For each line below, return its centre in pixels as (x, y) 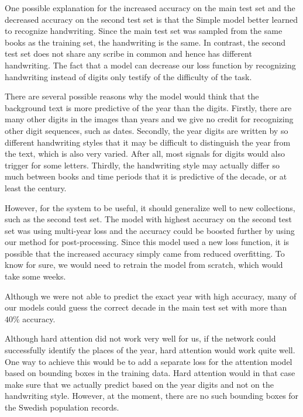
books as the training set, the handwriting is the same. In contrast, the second (145, 42)
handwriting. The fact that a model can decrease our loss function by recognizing (150, 65)
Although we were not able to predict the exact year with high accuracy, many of (151, 296)
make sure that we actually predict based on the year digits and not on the (139, 384)
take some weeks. (35, 276)
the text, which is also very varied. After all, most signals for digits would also (145, 154)
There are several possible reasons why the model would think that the (132, 96)
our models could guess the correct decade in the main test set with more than (146, 307)
